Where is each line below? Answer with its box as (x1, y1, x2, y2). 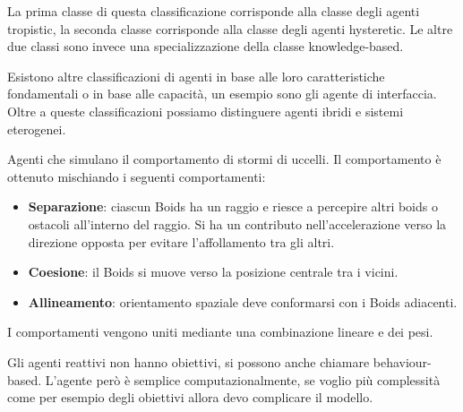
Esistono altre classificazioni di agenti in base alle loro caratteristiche (7, 66, 385, 85)
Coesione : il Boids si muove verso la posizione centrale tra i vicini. (28, 262, 399, 281)
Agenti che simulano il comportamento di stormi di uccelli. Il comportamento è (7, 150, 442, 168)
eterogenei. (7, 119, 66, 138)
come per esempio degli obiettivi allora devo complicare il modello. (7, 388, 373, 407)
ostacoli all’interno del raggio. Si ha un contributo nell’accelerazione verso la (28, 214, 447, 233)
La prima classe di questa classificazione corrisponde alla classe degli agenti (7, 2, 420, 20)
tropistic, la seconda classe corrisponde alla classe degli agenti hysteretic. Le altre (7, 19, 453, 38)
